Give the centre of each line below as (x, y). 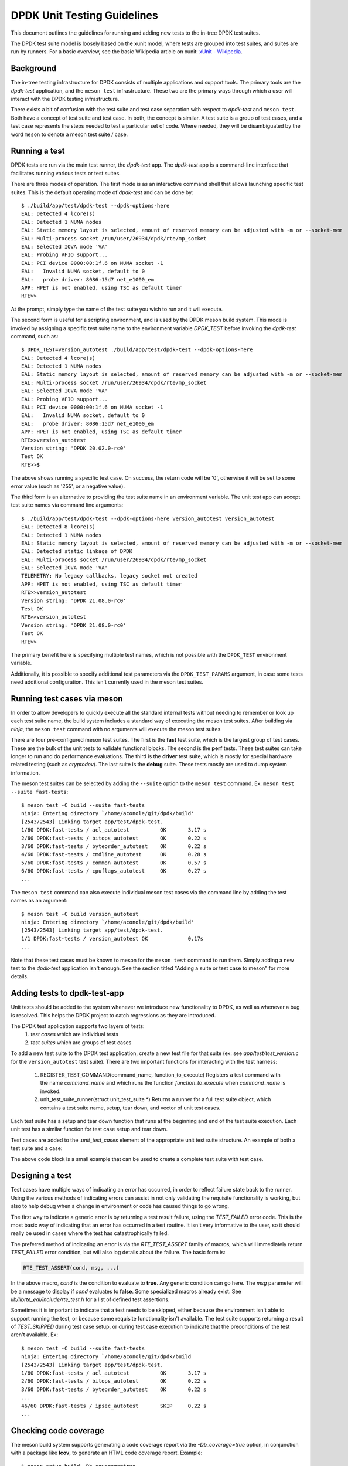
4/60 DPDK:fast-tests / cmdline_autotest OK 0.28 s (114, 854)
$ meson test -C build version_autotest (80, 914)
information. (25, 773)
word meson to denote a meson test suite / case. (69, 134)
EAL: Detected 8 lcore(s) (59, 527)
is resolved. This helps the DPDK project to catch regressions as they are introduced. (113, 1015)
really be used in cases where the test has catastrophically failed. (90, 1233)
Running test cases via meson (67, 699)
